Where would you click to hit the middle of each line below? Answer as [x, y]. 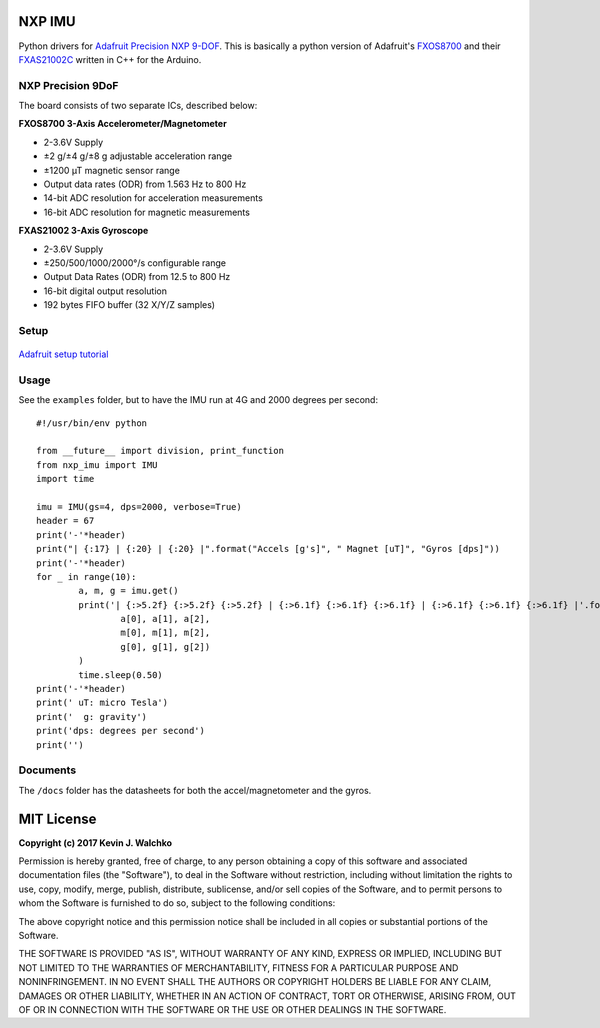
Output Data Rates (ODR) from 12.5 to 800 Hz [137, 277]
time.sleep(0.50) [121, 674]
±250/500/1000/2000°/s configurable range [135, 262]
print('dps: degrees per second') [120, 731]
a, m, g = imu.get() [128, 591]
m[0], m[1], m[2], [165, 633]
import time [65, 479]
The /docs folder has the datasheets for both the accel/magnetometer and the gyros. [195, 790]
